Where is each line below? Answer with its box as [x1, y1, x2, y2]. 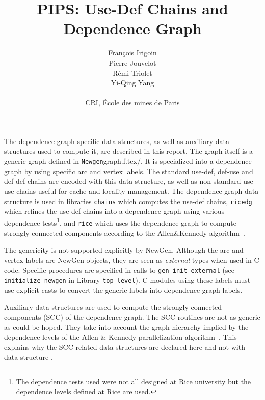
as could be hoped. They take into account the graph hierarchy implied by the [4, 321, 249, 332]
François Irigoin [108, 47, 157, 58]
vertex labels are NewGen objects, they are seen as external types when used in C [4, 254, 259, 265]
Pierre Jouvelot [109, 57, 156, 68]
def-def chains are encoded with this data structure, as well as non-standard [4, 176, 241, 186]
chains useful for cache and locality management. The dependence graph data [16, 185, 259, 196]
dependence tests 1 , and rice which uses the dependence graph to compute [4, 216, 236, 228]
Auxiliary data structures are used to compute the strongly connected [4, 301, 222, 312]
